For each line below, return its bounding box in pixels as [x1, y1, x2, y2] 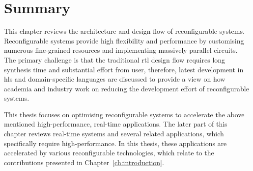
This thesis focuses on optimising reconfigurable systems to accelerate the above [4, 109, 245, 119]
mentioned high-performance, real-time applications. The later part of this [4, 119, 227, 129]
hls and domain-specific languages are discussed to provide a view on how [4, 74, 225, 84]
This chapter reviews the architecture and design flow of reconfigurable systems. [4, 26, 245, 36]
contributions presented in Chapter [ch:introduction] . [4, 157, 164, 167]
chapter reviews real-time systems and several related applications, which [4, 128, 224, 139]
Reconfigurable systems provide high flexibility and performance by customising [4, 35, 244, 45]
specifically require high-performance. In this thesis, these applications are [4, 138, 227, 148]
